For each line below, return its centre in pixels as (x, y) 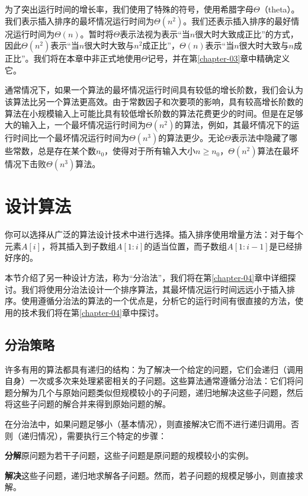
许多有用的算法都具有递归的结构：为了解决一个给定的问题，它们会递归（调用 (154, 369)
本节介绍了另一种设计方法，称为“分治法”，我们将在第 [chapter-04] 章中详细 (146, 278)
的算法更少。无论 (192, 138)
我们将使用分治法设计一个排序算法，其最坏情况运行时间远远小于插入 (154, 289)
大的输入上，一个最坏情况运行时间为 (75, 125)
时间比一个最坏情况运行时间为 (71, 138)
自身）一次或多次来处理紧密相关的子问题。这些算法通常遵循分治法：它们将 (150, 381)
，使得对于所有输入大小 (150, 151)
